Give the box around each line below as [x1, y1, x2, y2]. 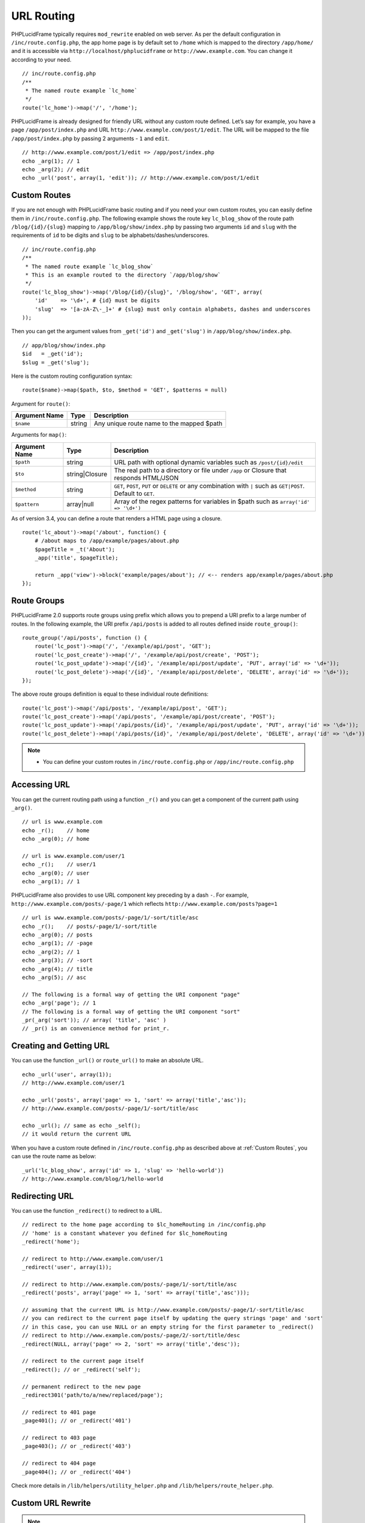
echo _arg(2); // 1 [22, 948, 80, 955]
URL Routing [11, 9, 75, 23]
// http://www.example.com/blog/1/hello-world [22, 1175, 164, 1182]
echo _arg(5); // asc [22, 974, 86, 981]
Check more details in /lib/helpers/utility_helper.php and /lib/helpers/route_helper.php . [11, 1482, 274, 1489]
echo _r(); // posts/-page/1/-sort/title [22, 923, 158, 930]
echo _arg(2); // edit [22, 166, 90, 173]
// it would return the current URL [22, 1131, 131, 1137]
